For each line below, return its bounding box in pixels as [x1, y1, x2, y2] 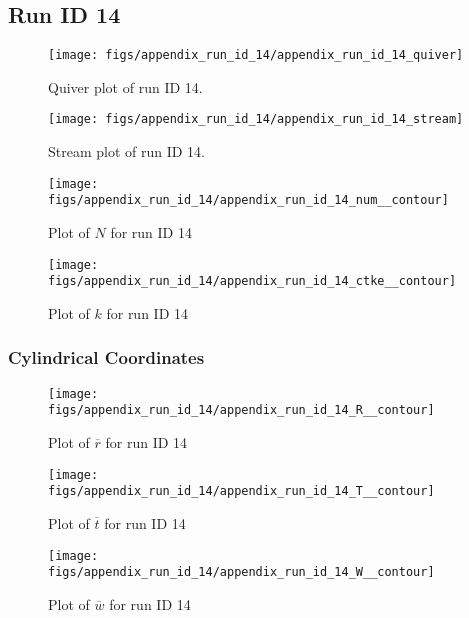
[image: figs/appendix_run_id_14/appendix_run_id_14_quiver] [48, 48, 464, 63]
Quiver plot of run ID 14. [48, 76, 203, 97]
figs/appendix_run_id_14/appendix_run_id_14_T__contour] [48, 484, 435, 499]
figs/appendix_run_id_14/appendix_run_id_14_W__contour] [48, 565, 435, 580]
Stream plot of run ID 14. [48, 141, 206, 162]
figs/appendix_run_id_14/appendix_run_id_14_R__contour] [48, 403, 435, 418]
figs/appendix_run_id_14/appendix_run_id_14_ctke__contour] [48, 274, 457, 289]
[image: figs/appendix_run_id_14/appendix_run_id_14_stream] [48, 112, 464, 127]
